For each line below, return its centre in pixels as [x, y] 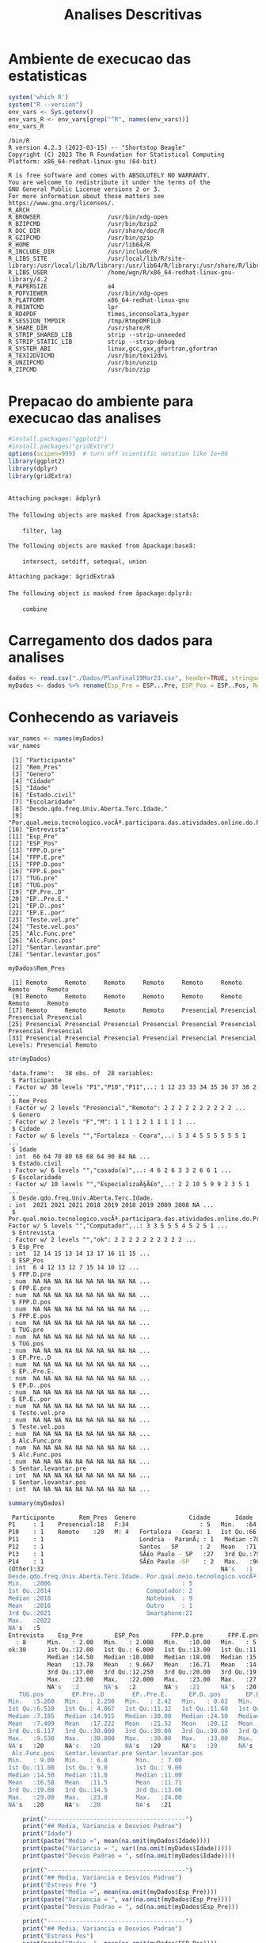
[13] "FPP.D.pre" [37, 850]
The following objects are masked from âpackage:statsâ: [104, 515]
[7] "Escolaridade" [44, 802]
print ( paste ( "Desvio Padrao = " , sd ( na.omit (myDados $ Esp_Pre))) [131, 1907]
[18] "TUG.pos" [33, 885]
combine [35, 609]
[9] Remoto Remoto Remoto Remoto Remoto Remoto [127, 996]
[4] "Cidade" [33, 781]
